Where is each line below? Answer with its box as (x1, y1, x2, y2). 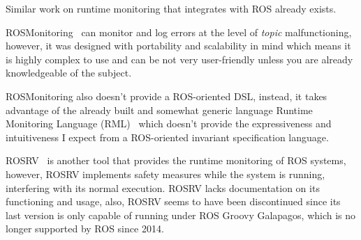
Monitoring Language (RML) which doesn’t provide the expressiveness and (6, 116, 332, 131)
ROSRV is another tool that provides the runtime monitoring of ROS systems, (6, 153, 346, 168)
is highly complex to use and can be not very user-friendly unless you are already (6, 51, 353, 66)
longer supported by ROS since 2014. (6, 221, 164, 236)
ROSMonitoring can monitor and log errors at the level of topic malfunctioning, (6, 24, 352, 39)
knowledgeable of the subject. (6, 65, 132, 80)
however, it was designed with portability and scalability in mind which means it (6, 38, 351, 53)
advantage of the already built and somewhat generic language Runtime (6, 102, 313, 117)
